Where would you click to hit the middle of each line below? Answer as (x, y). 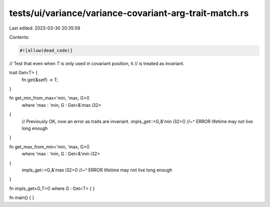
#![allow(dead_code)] (46, 50)
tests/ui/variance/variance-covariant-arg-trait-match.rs (129, 13)
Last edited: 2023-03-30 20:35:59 (45, 28)
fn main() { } (22, 197)
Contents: (19, 37)
